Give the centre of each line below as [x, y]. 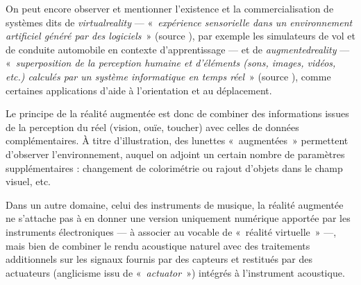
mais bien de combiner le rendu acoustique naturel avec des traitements [158, 245]
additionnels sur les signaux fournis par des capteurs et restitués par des [159, 259]
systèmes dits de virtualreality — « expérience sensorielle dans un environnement [179, 22]
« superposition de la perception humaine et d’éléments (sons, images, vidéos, [171, 63]
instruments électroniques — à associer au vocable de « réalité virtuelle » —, [171, 231]
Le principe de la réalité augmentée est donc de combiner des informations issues [177, 113]
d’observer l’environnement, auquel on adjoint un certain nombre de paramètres [175, 154]
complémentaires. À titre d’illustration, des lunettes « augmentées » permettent [177, 140]
